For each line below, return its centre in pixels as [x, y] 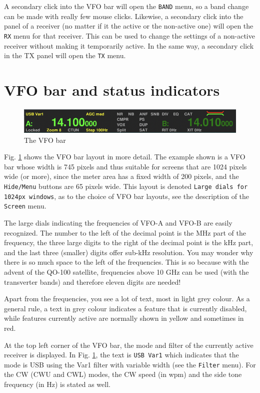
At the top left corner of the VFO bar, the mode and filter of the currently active [129, 345]
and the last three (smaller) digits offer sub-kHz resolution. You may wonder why [129, 252]
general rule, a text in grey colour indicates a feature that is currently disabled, [125, 308]
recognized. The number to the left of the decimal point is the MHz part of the [125, 232]
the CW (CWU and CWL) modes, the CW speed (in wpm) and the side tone [123, 374]
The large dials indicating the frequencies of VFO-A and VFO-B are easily [118, 222]
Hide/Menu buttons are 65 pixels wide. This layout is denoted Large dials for [126, 186]
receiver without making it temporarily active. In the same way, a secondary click [129, 45]
